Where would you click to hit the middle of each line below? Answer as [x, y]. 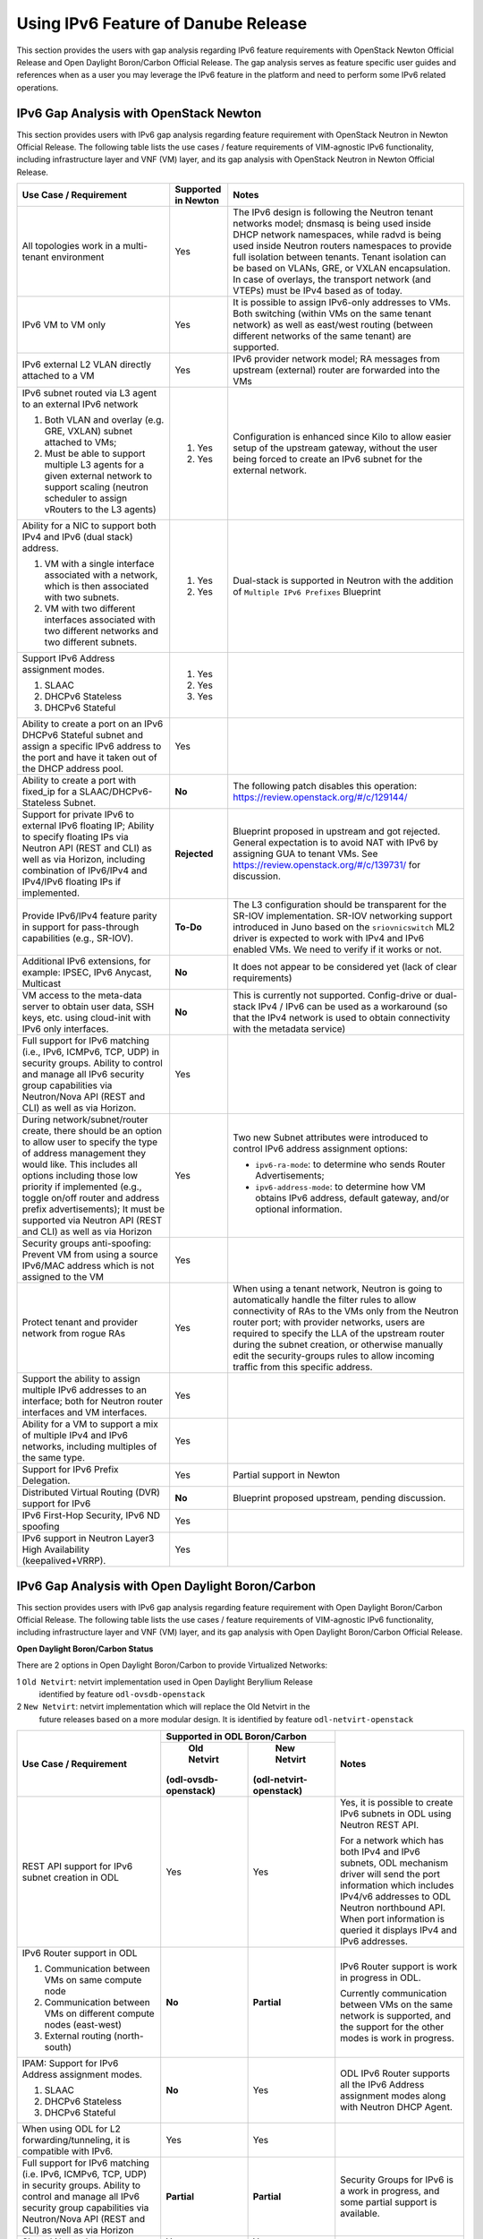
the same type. [53, 1458]
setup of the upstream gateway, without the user [335, 448]
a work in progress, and [390, 2192]
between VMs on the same [397, 2004]
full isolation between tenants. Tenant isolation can [340, 257]
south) [58, 2047]
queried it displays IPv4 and [399, 1930]
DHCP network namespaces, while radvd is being [337, 235]
